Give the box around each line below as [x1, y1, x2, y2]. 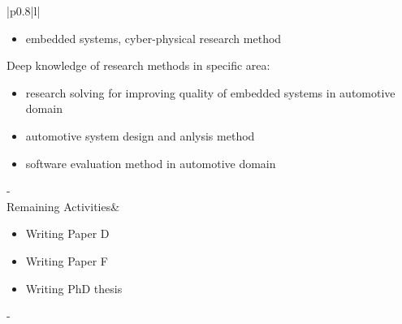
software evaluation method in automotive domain [25, 154, 276, 171]
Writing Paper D [25, 225, 110, 242]
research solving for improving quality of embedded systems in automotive [25, 84, 396, 101]
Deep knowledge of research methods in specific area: [6, 57, 270, 74]
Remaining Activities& [6, 197, 120, 214]
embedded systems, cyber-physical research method [25, 29, 282, 46]
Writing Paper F [25, 252, 109, 269]
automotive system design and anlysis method [25, 127, 255, 144]
